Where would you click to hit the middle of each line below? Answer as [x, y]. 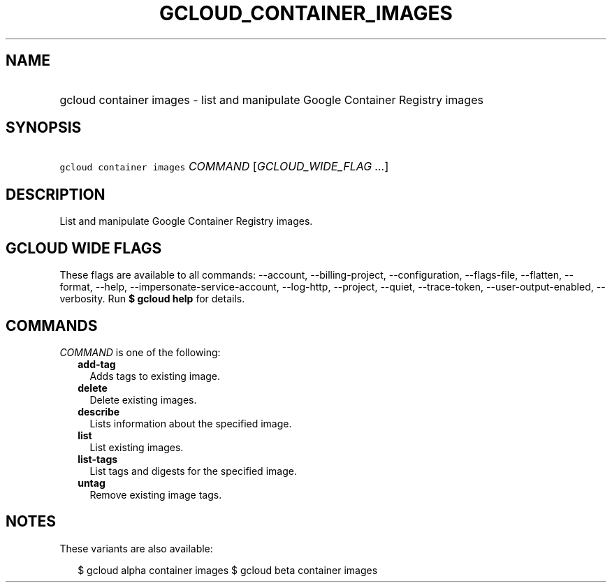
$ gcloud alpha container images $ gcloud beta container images [228, 570]
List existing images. [137, 447]
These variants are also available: [136, 548]
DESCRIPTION [56, 194]
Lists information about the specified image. [191, 423]
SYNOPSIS [44, 128]
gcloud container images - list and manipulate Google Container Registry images [271, 100]
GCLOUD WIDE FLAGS [84, 248]
